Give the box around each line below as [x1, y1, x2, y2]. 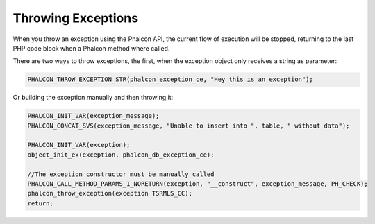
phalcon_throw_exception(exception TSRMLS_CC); [27, 189, 192, 198]
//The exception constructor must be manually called [27, 170, 215, 178]
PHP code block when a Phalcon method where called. [12, 44, 170, 52]
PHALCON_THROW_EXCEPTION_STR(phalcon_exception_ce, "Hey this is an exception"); [27, 76, 314, 83]
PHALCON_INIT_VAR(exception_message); [27, 112, 160, 120]
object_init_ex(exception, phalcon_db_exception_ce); [27, 150, 215, 159]
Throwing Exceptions [12, 10, 139, 26]
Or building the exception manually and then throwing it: [12, 94, 174, 102]
